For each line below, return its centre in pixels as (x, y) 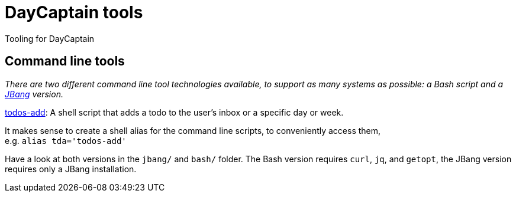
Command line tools (65, 61)
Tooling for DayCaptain (50, 38)
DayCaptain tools (74, 12)
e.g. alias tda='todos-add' (66, 140)
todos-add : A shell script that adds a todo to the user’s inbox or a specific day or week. (174, 112)
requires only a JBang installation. (71, 169)
